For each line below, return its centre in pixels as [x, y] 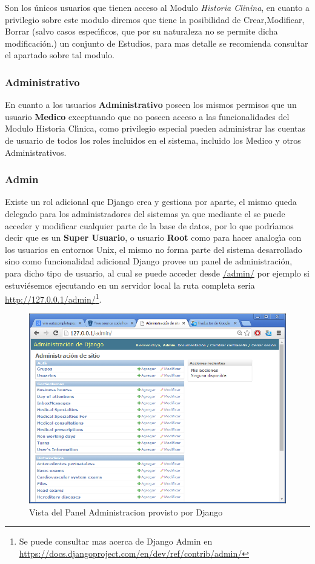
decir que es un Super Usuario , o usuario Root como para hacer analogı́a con [153, 237]
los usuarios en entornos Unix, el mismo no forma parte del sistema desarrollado [154, 249]
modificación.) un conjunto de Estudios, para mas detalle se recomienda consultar [157, 43]
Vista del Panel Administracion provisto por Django [126, 512]
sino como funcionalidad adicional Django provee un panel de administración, [149, 261]
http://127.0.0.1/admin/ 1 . [53, 298]
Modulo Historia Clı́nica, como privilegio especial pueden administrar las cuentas [155, 128]
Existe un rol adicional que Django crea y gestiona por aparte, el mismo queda [151, 202]
